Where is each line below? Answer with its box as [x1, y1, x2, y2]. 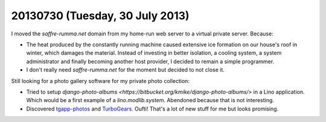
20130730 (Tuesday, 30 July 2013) [11, 9, 190, 22]
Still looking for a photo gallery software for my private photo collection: [11, 77, 190, 84]
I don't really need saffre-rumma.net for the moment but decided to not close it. [26, 66, 225, 73]
